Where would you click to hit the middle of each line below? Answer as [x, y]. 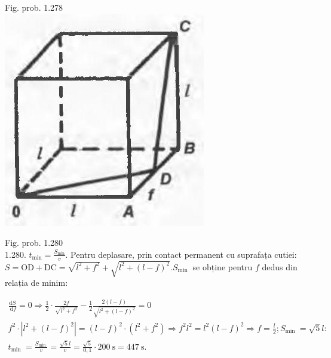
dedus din [280, 266]
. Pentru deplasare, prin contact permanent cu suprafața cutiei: [181, 254]
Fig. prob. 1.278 [34, 7]
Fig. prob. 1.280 [34, 243]
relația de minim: [36, 283]
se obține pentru [223, 266]
